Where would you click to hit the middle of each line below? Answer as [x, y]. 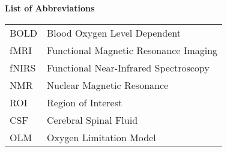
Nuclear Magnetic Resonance [108, 85]
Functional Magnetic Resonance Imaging [132, 50]
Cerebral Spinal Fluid [92, 120]
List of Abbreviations [50, 8]
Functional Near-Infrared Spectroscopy [128, 67]
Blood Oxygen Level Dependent [114, 32]
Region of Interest [85, 102]
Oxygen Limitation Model [101, 137]
